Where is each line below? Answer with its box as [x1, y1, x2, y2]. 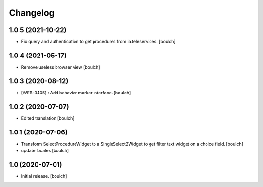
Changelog [9, 7, 55, 18]
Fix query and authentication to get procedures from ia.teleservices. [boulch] [21, 39, 176, 45]
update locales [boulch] [21, 148, 69, 153]
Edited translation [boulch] [21, 115, 75, 121]
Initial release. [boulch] [21, 173, 67, 179]
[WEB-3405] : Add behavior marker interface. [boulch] [21, 90, 131, 95]
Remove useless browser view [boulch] [21, 64, 100, 70]
